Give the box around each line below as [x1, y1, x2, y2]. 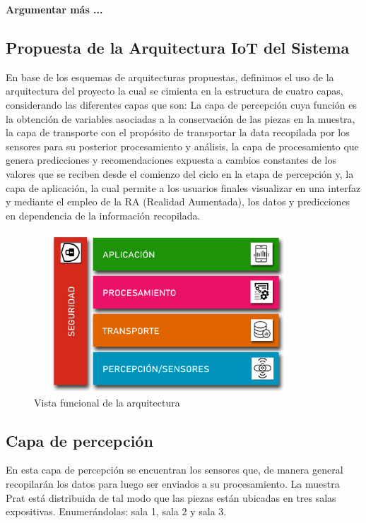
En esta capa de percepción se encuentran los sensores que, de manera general [6, 462, 343, 477]
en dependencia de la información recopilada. [6, 208, 201, 222]
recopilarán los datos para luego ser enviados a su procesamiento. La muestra [6, 476, 340, 491]
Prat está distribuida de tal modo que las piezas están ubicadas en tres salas [6, 490, 336, 505]
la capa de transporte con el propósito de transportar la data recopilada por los [6, 125, 350, 140]
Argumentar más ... [6, 2, 103, 16]
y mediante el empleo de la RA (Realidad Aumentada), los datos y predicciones [6, 194, 350, 209]
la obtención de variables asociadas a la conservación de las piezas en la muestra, [6, 111, 355, 126]
